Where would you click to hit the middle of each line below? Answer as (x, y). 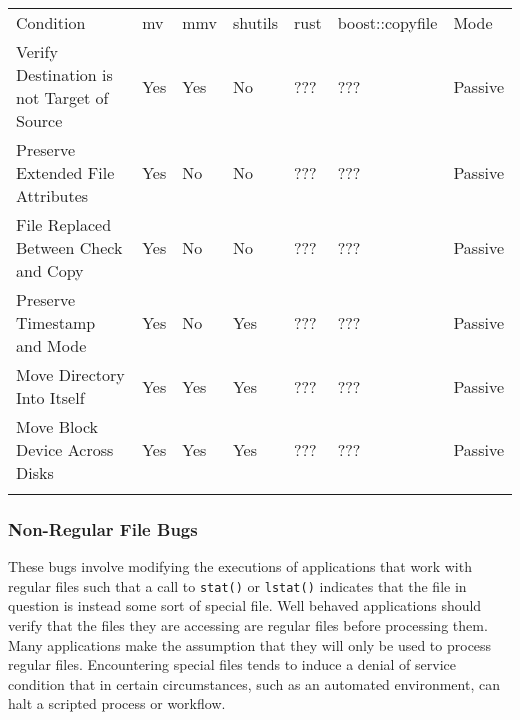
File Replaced (64, 224)
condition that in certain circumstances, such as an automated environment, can (254, 683)
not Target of (62, 97)
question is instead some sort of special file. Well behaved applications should (245, 605)
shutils (255, 22)
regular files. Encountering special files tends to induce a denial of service (232, 664)
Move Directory (70, 374)
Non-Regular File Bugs (103, 528)
